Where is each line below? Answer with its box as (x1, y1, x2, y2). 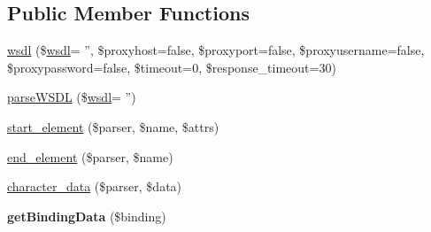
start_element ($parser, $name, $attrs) (7, 117, 219, 135)
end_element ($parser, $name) (7, 147, 173, 166)
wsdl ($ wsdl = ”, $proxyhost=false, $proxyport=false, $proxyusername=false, (7, 41, 425, 59)
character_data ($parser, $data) (7, 177, 182, 196)
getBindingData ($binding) (7, 206, 166, 225)
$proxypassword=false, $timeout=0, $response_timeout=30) (7, 58, 336, 76)
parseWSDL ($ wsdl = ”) (7, 88, 136, 106)
